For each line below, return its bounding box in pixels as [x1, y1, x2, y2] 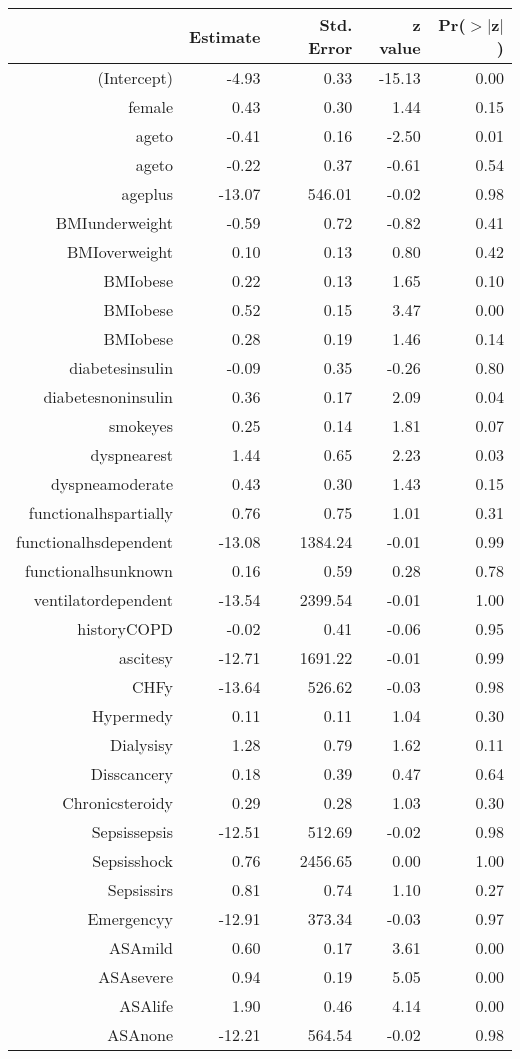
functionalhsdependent [16, 530, 174, 553]
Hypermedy [92, 704, 174, 727]
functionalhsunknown [24, 559, 174, 582]
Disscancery [90, 762, 174, 785]
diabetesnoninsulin [43, 385, 174, 408]
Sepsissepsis [91, 820, 174, 843]
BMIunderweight [55, 211, 174, 234]
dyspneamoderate [51, 472, 174, 495]
